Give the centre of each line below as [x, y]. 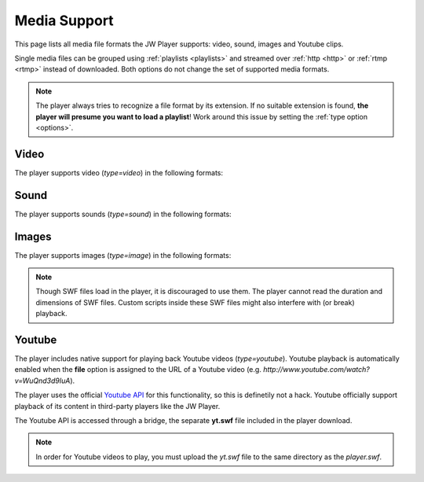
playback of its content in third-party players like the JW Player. [117, 406]
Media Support [64, 20]
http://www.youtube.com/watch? [317, 370]
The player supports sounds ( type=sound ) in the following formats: [123, 214]
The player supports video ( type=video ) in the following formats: [119, 172]
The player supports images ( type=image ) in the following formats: [123, 255]
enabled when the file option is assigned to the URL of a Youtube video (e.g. [138, 370]
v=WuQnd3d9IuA [42, 381]
